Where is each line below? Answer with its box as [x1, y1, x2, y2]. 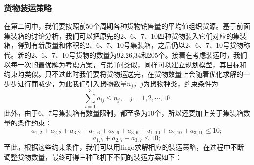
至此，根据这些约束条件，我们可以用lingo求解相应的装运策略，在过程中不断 [4, 142, 244, 152]
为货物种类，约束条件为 [143, 78, 219, 88]
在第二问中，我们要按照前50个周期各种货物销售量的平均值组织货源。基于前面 [4, 21, 250, 31]
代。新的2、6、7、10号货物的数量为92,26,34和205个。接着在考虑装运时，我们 [4, 50, 247, 60]
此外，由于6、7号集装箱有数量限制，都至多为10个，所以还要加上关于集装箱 [4, 108, 243, 118]
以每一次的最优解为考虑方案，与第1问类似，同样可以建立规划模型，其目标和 [4, 59, 247, 69]
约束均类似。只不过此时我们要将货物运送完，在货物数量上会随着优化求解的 [4, 69, 243, 79]
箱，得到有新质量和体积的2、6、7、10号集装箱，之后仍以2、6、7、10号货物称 [4, 40, 250, 50]
